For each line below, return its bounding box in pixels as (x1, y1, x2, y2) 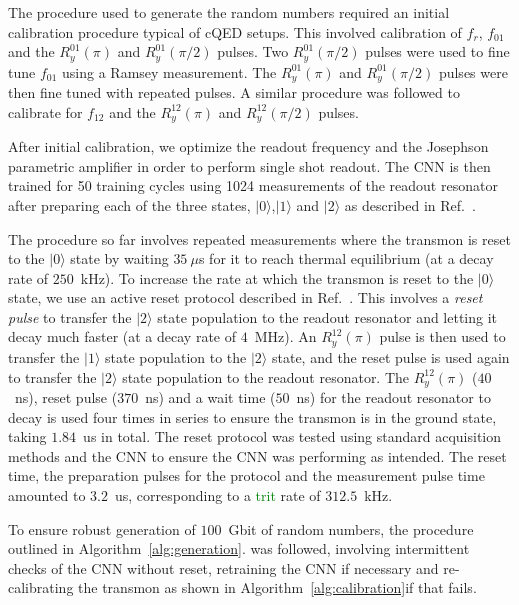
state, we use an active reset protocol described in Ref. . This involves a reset (8, 287, 483, 308)
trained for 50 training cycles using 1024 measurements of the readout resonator (8, 175, 498, 196)
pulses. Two (217, 41, 289, 62)
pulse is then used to (379, 326, 506, 347)
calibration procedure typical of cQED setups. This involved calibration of (8, 21, 462, 42)
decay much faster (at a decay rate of (8, 326, 237, 347)
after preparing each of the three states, (8, 194, 251, 215)
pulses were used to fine (365, 41, 510, 62)
